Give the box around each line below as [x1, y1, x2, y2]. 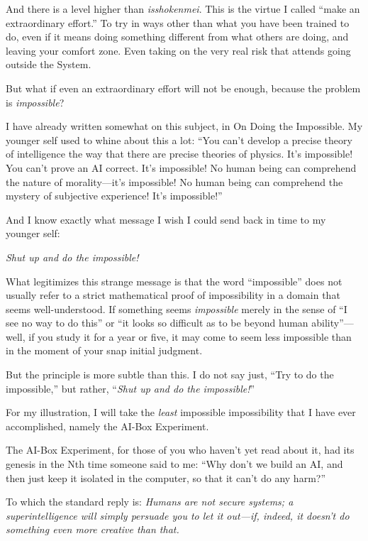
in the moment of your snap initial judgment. [6, 343, 203, 358]
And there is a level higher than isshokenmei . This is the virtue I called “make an [6, 1, 360, 16]
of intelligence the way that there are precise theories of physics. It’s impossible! [6, 146, 353, 161]
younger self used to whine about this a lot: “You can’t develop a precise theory [6, 132, 352, 147]
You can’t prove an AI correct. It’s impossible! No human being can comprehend [6, 160, 357, 175]
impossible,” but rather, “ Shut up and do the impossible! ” [6, 381, 255, 395]
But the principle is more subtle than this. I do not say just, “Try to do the [6, 367, 334, 382]
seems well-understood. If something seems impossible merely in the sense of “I [6, 301, 347, 316]
